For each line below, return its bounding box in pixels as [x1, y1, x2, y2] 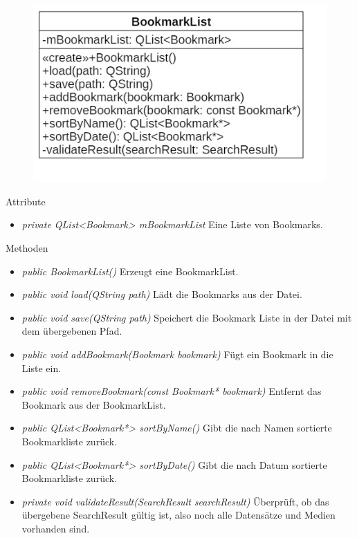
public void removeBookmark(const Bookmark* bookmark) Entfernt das [21, 384, 322, 398]
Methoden [6, 241, 48, 255]
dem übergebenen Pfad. [21, 324, 122, 338]
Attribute [6, 194, 46, 208]
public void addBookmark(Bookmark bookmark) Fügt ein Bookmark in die [21, 347, 333, 361]
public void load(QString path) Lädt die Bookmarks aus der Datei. [21, 287, 302, 302]
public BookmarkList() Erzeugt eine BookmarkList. [21, 263, 239, 278]
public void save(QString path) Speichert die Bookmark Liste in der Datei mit [21, 310, 352, 324]
